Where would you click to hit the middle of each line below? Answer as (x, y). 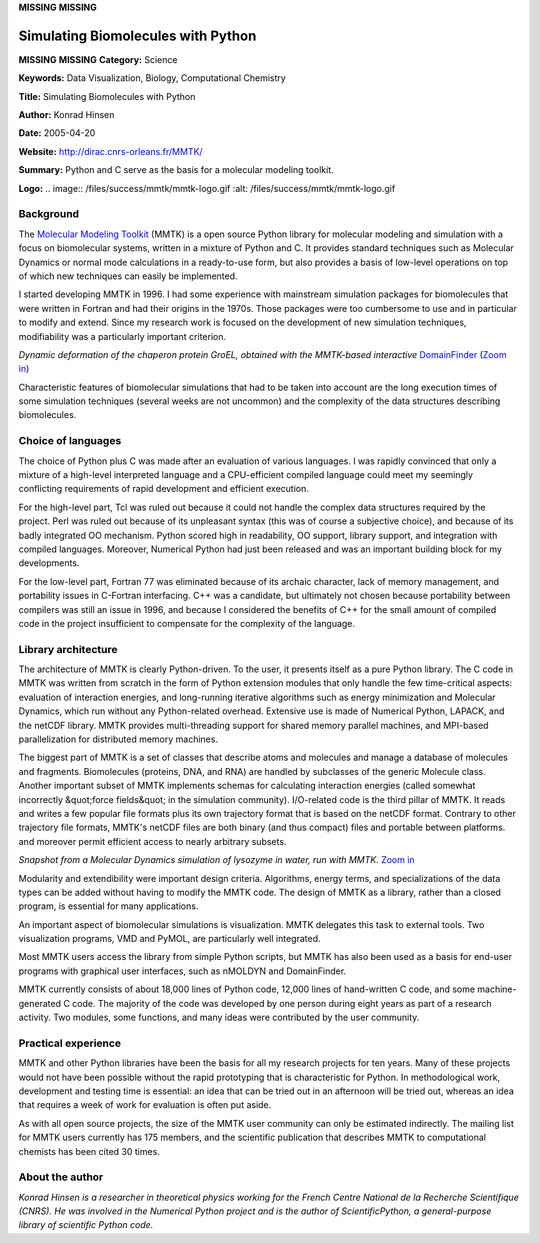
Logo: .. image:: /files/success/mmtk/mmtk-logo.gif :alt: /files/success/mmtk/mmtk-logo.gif (207, 188)
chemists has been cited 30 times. (89, 1151)
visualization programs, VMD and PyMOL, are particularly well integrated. (169, 939)
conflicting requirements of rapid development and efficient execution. (164, 489)
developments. (49, 563)
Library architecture (68, 649)
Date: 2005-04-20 (57, 133)
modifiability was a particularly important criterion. (122, 336)
